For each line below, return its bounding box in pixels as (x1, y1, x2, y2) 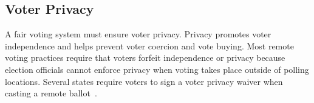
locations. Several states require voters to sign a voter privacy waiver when (5, 75, 283, 87)
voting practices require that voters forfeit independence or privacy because (5, 51, 285, 64)
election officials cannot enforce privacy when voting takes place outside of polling (5, 63, 309, 75)
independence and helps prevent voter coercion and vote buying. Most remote (5, 39, 294, 52)
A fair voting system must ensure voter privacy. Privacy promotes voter (5, 28, 271, 40)
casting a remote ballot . (5, 87, 97, 99)
